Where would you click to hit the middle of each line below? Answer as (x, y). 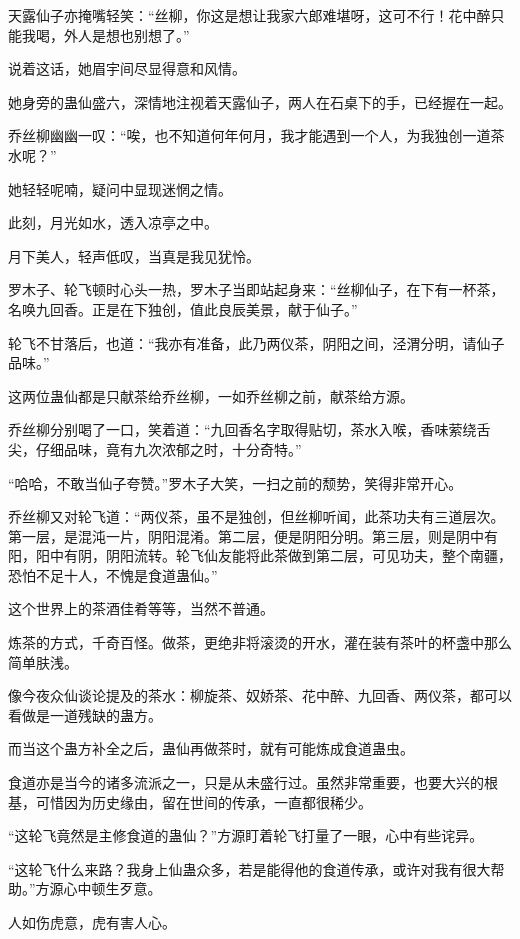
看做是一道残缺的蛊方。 (85, 714)
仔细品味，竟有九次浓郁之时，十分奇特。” (168, 448)
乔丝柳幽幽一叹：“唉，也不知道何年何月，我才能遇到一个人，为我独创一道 (249, 135)
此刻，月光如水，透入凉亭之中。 (113, 222)
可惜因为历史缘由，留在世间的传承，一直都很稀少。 (203, 801)
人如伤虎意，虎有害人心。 (92, 922)
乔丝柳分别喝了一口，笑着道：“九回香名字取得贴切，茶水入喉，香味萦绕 (242, 429)
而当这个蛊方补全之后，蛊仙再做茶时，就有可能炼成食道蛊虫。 (211, 748)
